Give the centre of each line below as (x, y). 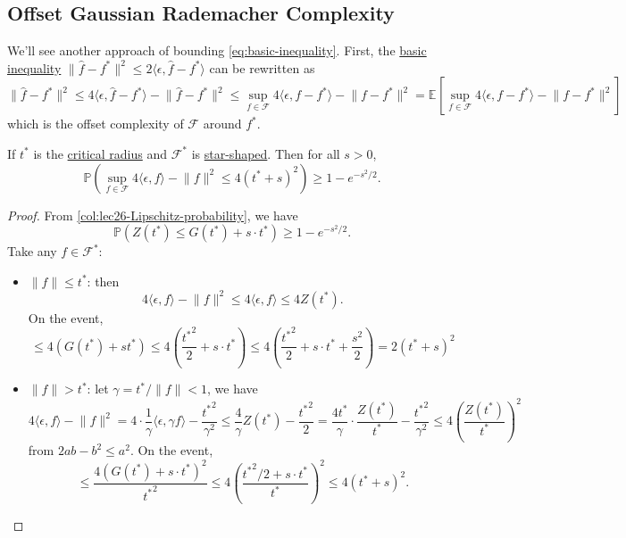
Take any (32, 251)
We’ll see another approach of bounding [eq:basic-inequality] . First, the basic (217, 50)
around (222, 124)
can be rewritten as (262, 67)
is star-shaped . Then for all (266, 153)
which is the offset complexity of (96, 124)
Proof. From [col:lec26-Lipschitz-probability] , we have (153, 215)
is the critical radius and (100, 153)
